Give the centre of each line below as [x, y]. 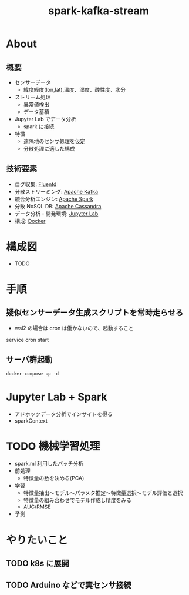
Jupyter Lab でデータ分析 [45, 119]
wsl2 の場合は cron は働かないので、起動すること [74, 328]
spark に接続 [39, 127]
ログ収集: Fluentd [36, 184]
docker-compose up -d [33, 374]
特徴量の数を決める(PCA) [54, 478]
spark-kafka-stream [99, 11]
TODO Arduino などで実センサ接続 [69, 585]
